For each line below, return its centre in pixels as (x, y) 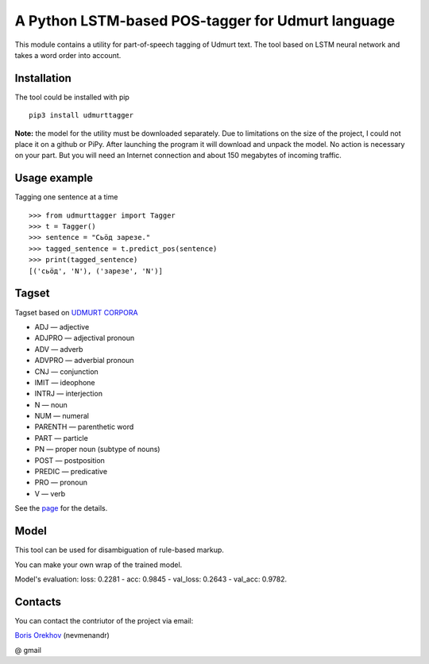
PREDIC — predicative (71, 472)
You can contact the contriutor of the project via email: (104, 620)
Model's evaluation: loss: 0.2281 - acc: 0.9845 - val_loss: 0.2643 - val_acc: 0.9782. (151, 579)
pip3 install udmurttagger (81, 116)
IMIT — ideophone (65, 382)
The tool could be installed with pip (72, 97)
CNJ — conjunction (66, 371)
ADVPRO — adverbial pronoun (84, 361)
